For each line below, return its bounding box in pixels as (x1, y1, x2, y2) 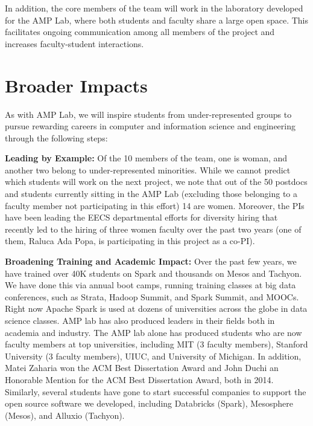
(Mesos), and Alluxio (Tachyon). (5, 408, 125, 421)
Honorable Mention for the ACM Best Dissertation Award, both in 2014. (5, 373, 274, 386)
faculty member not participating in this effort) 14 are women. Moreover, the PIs (5, 199, 305, 211)
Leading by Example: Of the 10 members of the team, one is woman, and (5, 152, 288, 164)
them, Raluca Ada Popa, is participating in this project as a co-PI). (5, 234, 255, 247)
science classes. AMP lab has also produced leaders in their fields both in (5, 314, 275, 326)
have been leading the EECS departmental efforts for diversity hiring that (5, 211, 278, 224)
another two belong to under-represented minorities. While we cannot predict (5, 163, 291, 176)
